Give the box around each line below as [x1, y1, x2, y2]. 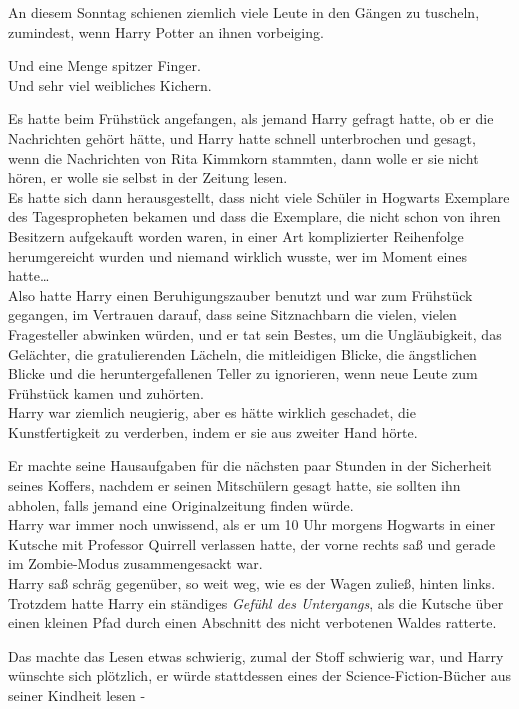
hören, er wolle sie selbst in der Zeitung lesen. [8, 167, 288, 188]
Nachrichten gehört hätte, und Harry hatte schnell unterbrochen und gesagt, [8, 127, 476, 148]
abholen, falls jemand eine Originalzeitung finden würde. [8, 494, 354, 515]
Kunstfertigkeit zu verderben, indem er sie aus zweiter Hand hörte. [8, 421, 418, 442]
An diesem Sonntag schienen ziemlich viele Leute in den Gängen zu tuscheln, [8, 2, 480, 22]
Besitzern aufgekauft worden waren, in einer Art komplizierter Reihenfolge [8, 225, 464, 246]
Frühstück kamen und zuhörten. [8, 382, 204, 403]
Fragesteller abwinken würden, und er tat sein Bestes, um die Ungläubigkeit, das [8, 323, 502, 344]
